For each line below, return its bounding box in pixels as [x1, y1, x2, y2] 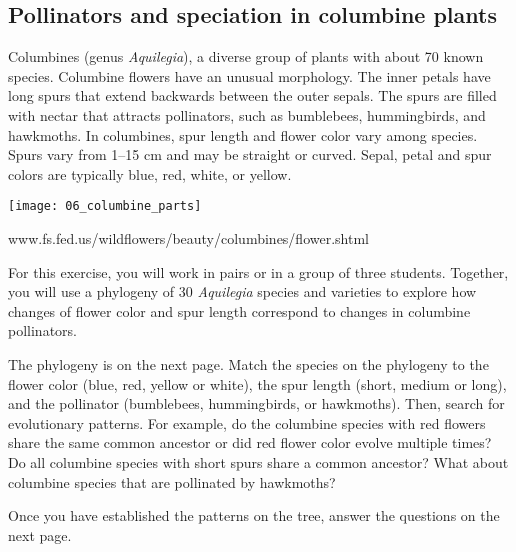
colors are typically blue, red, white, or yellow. [8, 163, 292, 184]
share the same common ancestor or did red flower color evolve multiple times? [8, 432, 492, 453]
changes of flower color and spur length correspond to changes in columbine [8, 300, 471, 321]
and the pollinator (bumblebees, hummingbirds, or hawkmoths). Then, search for [8, 393, 505, 414]
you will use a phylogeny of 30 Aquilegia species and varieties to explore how [8, 281, 477, 302]
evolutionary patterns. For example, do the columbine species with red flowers [8, 412, 486, 433]
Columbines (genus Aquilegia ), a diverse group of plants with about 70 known [8, 46, 484, 67]
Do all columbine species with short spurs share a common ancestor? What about [8, 451, 509, 472]
